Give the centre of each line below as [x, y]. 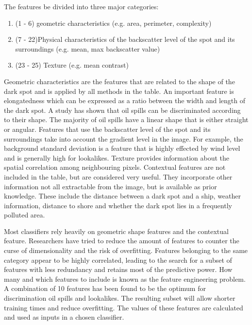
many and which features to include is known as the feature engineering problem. [125, 279]
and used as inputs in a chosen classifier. [64, 317]
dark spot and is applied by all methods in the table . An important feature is [119, 91]
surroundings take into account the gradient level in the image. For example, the [124, 138]
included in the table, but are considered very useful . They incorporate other [118, 176]
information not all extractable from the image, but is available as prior [110, 186]
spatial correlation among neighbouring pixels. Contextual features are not [115, 167]
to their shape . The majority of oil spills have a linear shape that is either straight [126, 119]
